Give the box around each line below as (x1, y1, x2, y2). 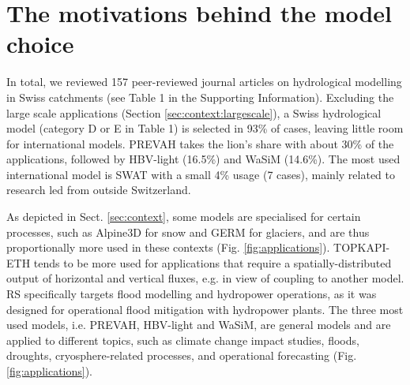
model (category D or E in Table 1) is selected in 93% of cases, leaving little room (6, 120, 404, 136)
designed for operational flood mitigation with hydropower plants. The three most (6, 301, 404, 317)
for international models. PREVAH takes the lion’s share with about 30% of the (6, 135, 394, 151)
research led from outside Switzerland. (6, 181, 191, 198)
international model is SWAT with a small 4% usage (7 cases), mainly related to (6, 166, 395, 182)
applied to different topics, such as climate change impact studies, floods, (6, 331, 359, 348)
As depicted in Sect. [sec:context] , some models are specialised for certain (6, 208, 361, 225)
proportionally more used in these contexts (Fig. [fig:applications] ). (6, 239, 330, 256)
